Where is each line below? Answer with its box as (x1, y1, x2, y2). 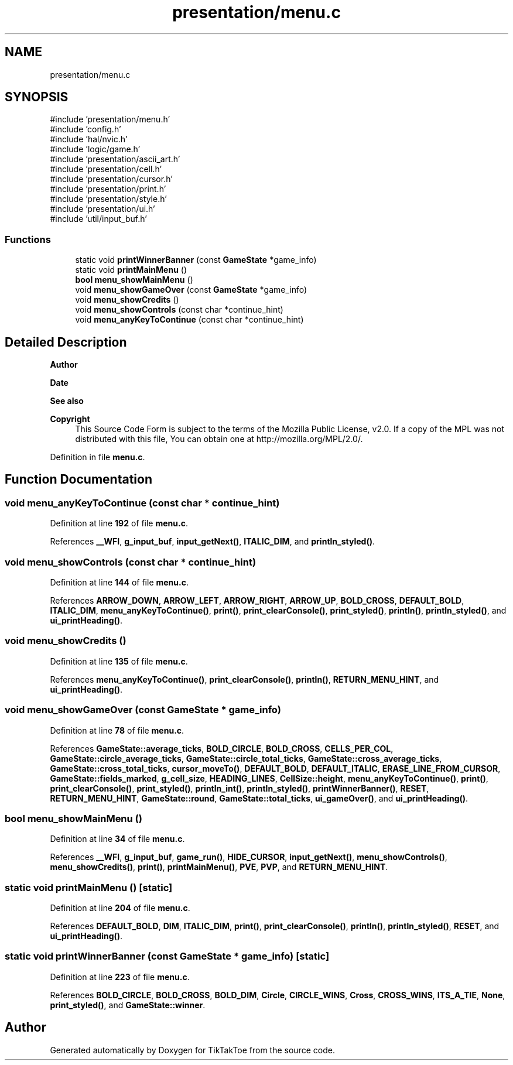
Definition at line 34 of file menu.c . (50, 834, 185, 844)
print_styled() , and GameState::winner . (50, 999, 206, 1010)
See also (50, 396, 84, 406)
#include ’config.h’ (50, 124, 121, 135)
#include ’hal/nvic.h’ (50, 134, 128, 145)
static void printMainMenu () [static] (5, 881, 173, 893)
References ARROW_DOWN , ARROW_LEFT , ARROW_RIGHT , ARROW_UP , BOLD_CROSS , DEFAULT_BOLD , (50, 595, 464, 605)
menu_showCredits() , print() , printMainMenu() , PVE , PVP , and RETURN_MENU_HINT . (50, 862, 388, 872)
